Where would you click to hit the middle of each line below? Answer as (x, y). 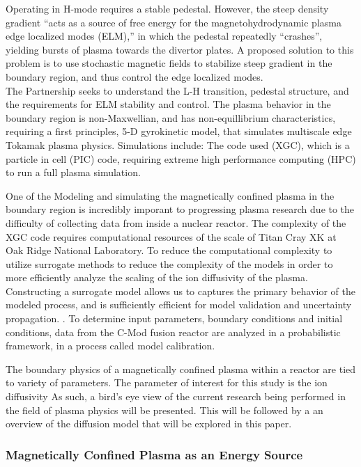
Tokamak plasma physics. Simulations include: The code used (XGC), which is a (178, 144)
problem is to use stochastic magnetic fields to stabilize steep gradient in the (169, 63)
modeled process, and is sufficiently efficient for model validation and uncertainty (179, 304)
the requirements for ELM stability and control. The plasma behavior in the (168, 104)
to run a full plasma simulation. (73, 172)
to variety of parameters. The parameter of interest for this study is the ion (167, 382)
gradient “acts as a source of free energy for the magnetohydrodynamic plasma (174, 22)
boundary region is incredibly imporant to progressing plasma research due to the (180, 209)
